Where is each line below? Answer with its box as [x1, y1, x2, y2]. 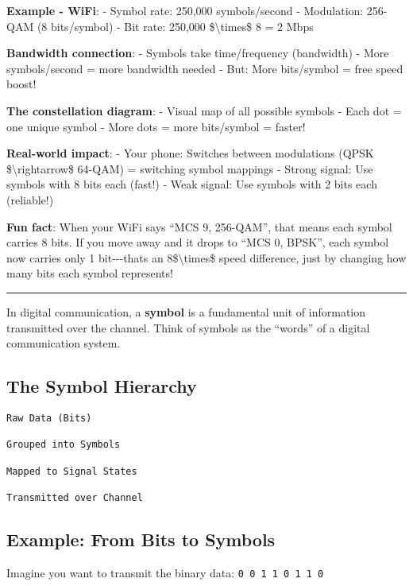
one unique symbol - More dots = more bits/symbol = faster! [6, 118, 306, 134]
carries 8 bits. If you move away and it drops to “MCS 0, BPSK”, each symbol [6, 234, 389, 250]
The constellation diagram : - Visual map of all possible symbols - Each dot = [6, 102, 402, 118]
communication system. [6, 335, 121, 351]
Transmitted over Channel [6, 491, 143, 503]
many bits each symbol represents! [6, 265, 173, 281]
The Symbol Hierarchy [6, 374, 197, 398]
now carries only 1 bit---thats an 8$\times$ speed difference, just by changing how [6, 249, 407, 266]
